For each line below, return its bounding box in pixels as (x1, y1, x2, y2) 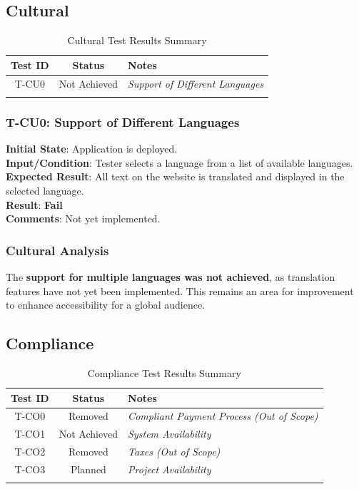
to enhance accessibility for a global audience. (6, 297, 206, 312)
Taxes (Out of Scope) (128, 444, 221, 459)
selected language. (6, 182, 84, 197)
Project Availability (128, 461, 211, 476)
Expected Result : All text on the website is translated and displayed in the (6, 169, 345, 184)
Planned (70, 461, 106, 476)
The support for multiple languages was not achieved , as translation (6, 269, 335, 284)
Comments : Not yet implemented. (6, 211, 161, 226)
